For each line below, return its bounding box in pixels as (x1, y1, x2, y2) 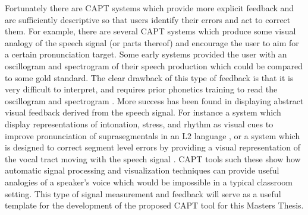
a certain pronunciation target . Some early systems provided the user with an (5, 48, 287, 60)
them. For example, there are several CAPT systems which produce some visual (5, 25, 296, 37)
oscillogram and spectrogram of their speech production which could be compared (5, 59, 303, 72)
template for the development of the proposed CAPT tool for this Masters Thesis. (5, 199, 304, 211)
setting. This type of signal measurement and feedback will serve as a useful (5, 187, 281, 200)
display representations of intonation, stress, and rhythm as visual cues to (5, 117, 274, 130)
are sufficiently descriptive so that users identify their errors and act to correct (5, 13, 291, 25)
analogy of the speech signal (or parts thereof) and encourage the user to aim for (5, 36, 299, 49)
